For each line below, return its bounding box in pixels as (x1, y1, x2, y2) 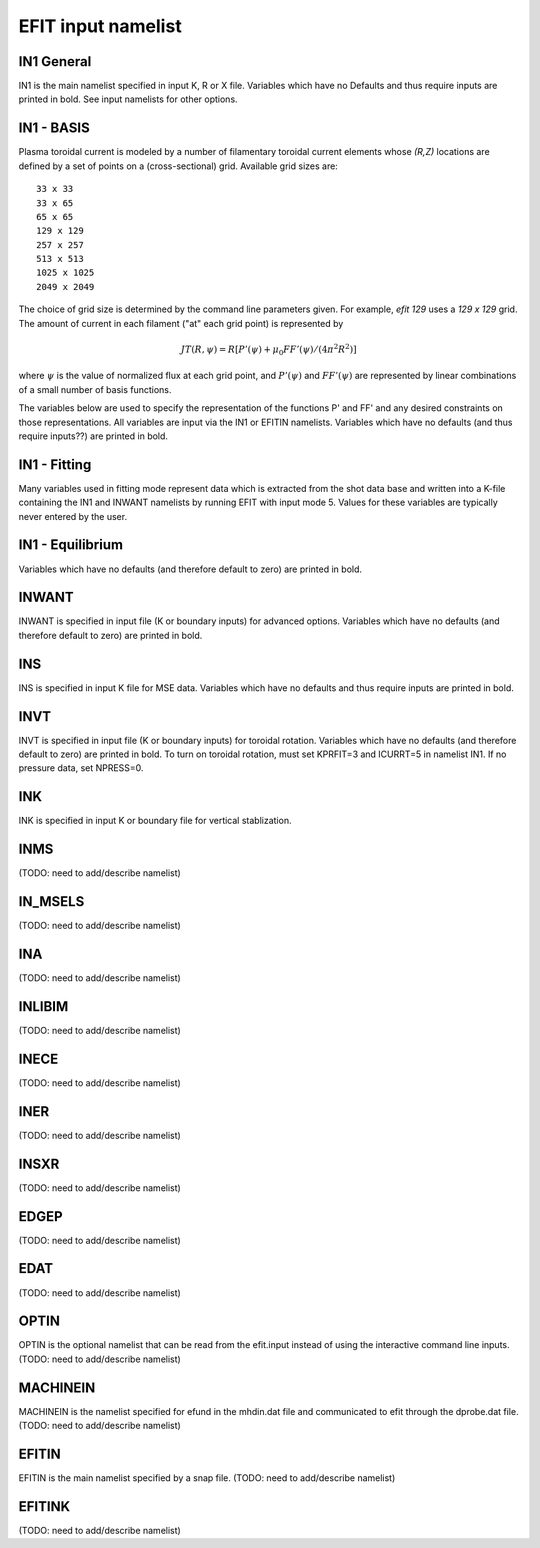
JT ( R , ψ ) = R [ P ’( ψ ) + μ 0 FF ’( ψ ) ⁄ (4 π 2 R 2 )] (180, 342, 357, 357)
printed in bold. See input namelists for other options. (18, 93, 239, 105)
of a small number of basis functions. (18, 383, 172, 395)
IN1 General (18, 53, 92, 70)
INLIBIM (18, 998, 69, 1015)
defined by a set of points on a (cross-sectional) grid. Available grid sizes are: (18, 160, 339, 172)
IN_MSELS (18, 893, 85, 910)
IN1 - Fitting (18, 456, 92, 473)
